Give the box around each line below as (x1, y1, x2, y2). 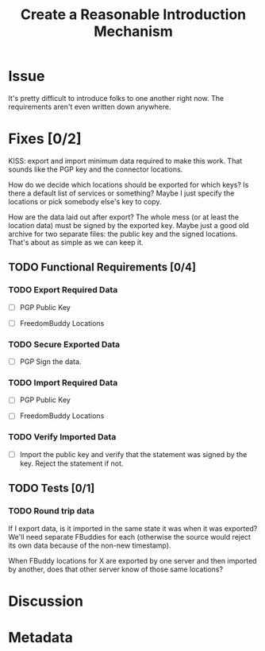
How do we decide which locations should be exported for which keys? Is (8, 180, 249, 189)
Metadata (8, 628, 73, 646)
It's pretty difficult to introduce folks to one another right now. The (8, 93, 225, 103)
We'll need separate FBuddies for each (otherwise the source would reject (8, 532, 252, 541)
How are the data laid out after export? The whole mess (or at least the (8, 212, 240, 222)
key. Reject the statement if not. (19, 459, 124, 468)
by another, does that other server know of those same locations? (8, 564, 224, 574)
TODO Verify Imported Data (8, 432, 117, 443)
